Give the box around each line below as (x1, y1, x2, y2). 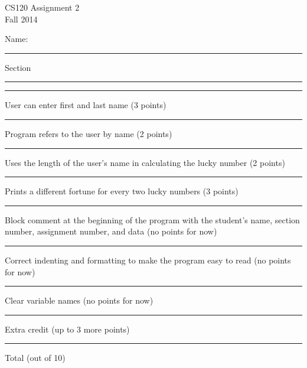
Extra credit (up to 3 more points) (5, 323, 130, 335)
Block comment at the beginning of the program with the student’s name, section (5, 213, 300, 226)
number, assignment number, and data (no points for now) (5, 225, 217, 237)
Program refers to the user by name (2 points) (5, 127, 172, 139)
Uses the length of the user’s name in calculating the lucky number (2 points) (5, 156, 285, 168)
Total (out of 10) (5, 351, 66, 364)
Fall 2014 (5, 12, 38, 25)
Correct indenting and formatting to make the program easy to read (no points (5, 253, 291, 266)
